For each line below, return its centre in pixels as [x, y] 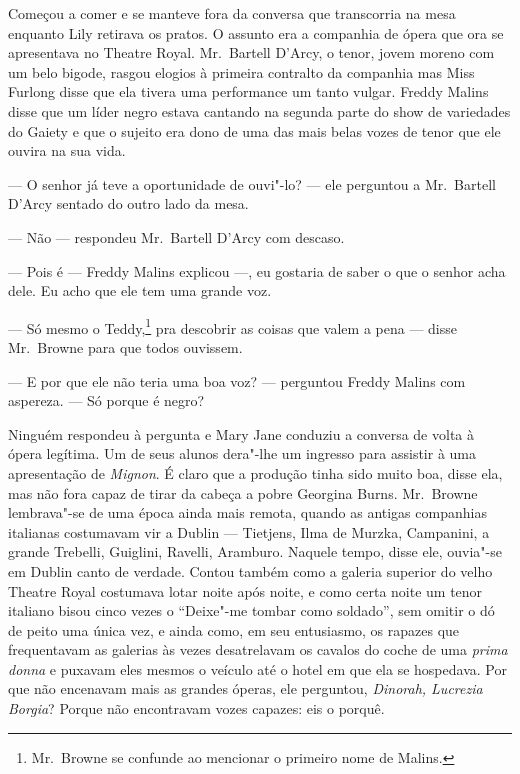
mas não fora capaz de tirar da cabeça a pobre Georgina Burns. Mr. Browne [243, 492]
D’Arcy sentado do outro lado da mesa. [128, 203]
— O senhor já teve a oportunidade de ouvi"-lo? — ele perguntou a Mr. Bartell [252, 183]
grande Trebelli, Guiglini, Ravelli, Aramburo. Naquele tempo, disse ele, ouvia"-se [255, 551]
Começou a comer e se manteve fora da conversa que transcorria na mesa [232, 13]
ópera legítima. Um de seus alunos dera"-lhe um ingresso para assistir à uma [242, 453]
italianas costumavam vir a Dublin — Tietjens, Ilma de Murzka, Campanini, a [249, 531]
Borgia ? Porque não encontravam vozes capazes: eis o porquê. [196, 708]
